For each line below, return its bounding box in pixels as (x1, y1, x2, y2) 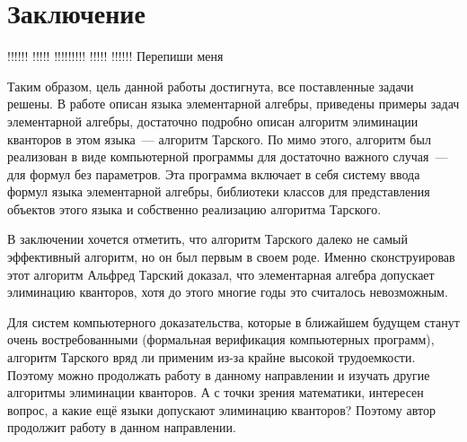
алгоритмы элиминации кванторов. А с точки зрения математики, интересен (7, 383, 424, 402)
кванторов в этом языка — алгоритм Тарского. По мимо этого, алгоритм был (7, 129, 431, 148)
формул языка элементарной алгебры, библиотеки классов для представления (7, 182, 430, 201)
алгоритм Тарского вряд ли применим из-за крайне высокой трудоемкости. (7, 348, 416, 367)
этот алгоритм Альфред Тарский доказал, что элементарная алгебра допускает (7, 264, 435, 283)
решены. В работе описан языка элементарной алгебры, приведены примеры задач (7, 94, 460, 113)
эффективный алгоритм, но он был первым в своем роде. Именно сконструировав (7, 247, 455, 266)
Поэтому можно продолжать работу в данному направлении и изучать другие (7, 365, 430, 384)
